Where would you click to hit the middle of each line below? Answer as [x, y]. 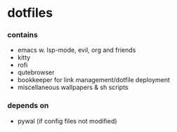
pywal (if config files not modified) [67, 121]
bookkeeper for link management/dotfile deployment [94, 80]
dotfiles [30, 13]
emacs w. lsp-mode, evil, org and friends [77, 50]
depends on [28, 105]
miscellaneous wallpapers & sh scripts [73, 87]
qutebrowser [36, 72]
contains [23, 35]
